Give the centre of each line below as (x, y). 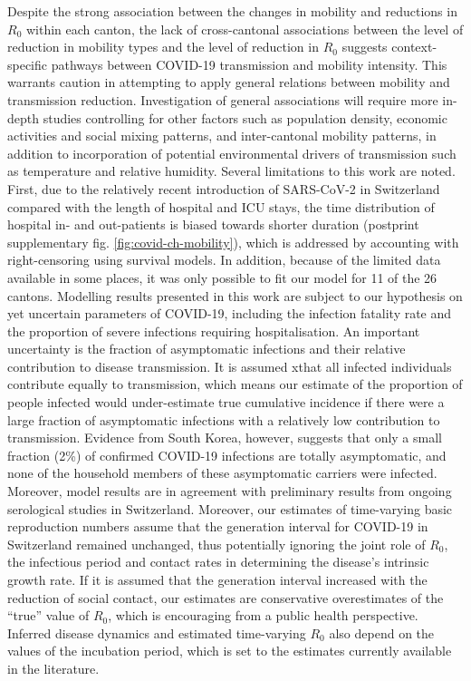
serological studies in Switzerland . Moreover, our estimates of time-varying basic (230, 508)
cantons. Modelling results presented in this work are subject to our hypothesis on (235, 295)
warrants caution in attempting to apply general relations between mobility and (229, 82)
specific (28, 64)
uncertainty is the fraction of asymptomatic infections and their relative (207, 349)
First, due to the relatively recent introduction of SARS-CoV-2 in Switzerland (224, 188)
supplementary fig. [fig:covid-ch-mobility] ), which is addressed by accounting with (233, 242)
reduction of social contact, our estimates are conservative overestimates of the (226, 597)
